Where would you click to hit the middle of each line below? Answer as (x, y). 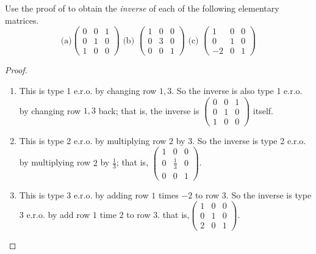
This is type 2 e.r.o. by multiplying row (93, 140)
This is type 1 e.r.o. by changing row (88, 90)
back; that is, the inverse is (149, 110)
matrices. (22, 20)
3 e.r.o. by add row (55, 214)
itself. (263, 110)
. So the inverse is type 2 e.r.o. (249, 140)
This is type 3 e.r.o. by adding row (84, 194)
